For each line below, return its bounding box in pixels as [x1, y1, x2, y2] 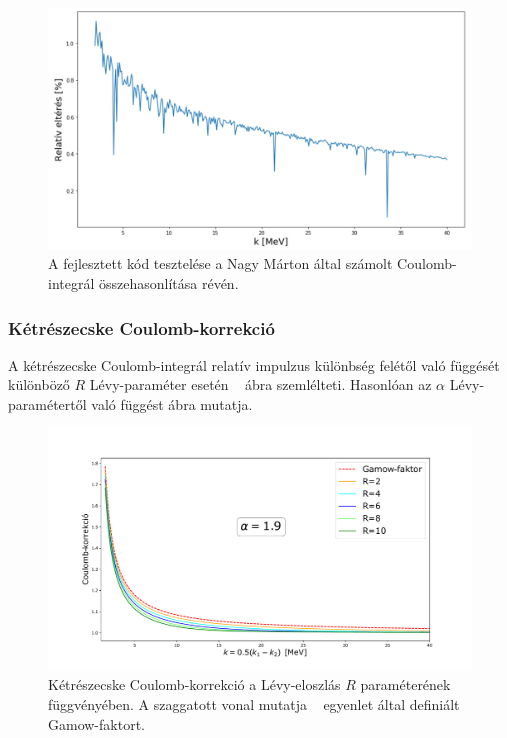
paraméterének [360, 674, 451, 695]
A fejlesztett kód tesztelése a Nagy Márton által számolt [48, 253, 393, 274]
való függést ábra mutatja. [91, 394, 253, 414]
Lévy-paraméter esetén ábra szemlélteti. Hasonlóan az [89, 374, 432, 395]
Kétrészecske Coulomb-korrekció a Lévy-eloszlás [48, 674, 341, 695]
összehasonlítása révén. [98, 273, 239, 293]
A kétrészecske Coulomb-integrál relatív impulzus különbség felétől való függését [8, 354, 500, 375]
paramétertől [8, 394, 87, 414]
